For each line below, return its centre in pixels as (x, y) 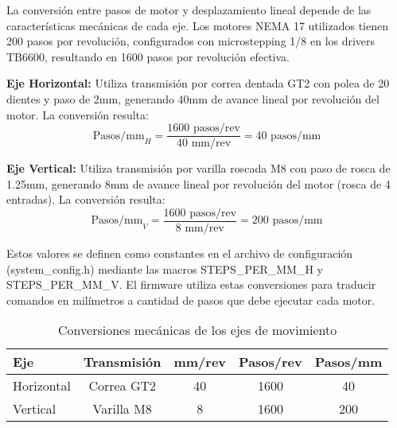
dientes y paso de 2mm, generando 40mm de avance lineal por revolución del (193, 98)
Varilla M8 (122, 409)
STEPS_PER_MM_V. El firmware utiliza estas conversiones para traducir (191, 284)
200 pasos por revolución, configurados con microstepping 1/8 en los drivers (191, 41)
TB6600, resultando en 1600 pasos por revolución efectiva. (148, 56)
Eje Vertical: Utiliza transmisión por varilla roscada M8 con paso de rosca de (198, 168)
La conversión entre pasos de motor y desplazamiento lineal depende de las (189, 10)
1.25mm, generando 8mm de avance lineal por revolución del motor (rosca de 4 (198, 183)
